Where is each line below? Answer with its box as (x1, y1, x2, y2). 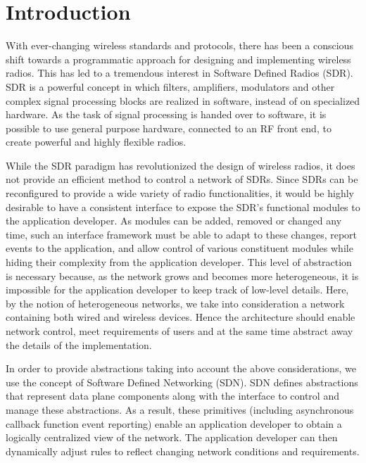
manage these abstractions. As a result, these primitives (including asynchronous (6, 402, 354, 417)
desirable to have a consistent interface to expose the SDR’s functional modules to (6, 199, 360, 214)
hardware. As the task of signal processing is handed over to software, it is (6, 107, 327, 122)
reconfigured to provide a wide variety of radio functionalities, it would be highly (6, 186, 354, 201)
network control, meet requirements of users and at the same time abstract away (6, 324, 353, 338)
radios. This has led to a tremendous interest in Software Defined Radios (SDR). (6, 65, 353, 80)
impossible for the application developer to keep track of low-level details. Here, (6, 282, 349, 297)
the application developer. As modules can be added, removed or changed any (6, 213, 342, 228)
